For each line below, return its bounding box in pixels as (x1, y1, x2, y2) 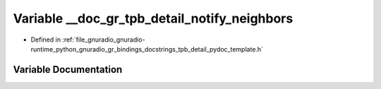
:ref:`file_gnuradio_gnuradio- (62, 35, 145, 44)
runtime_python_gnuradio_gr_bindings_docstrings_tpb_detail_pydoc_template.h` (30, 44, 264, 53)
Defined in (30, 35, 61, 44)
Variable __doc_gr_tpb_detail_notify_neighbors (13, 11, 294, 26)
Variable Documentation (13, 64, 123, 76)
